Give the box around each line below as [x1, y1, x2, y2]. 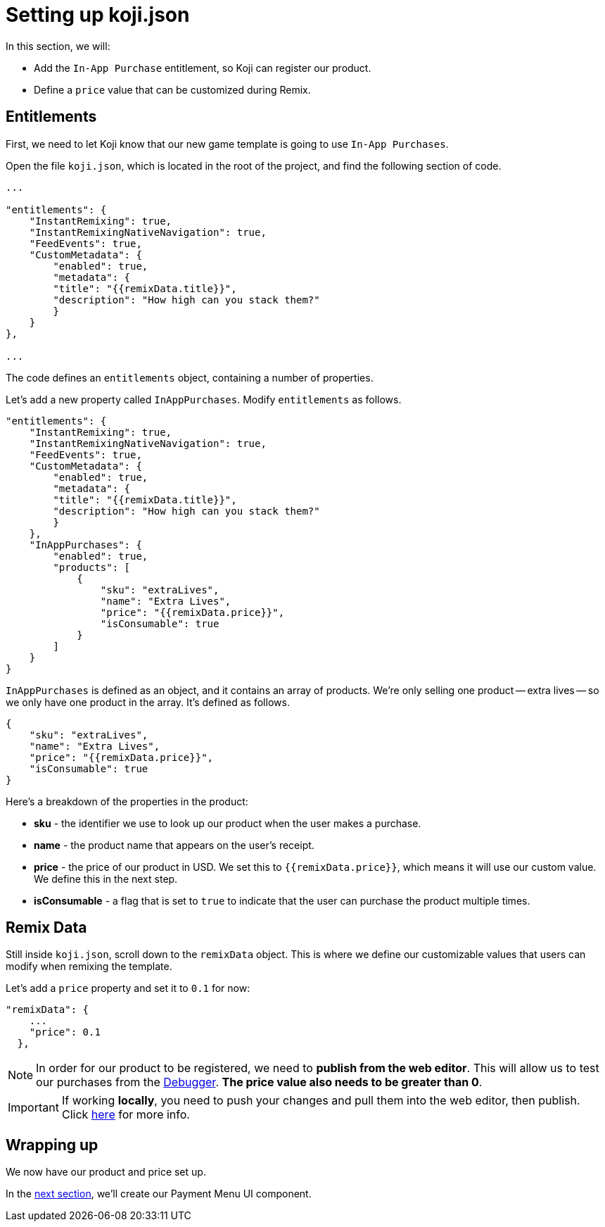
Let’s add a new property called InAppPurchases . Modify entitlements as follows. [6, 393, 402, 405]
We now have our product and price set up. [6, 1166, 206, 1178]
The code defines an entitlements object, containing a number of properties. [6, 371, 374, 384]
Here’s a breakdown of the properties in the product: [6, 795, 248, 807]
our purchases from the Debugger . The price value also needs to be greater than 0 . [36, 1075, 483, 1090]
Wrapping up [6, 1135, 98, 1154]
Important [8, 1100, 59, 1115]
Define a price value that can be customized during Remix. [34, 83, 311, 96]
